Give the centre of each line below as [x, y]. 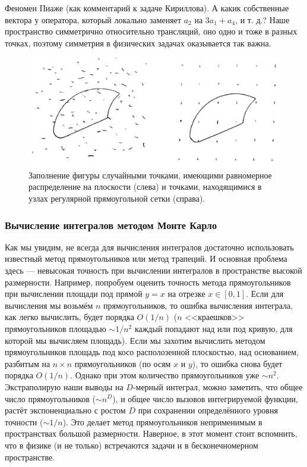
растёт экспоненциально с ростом [65, 410]
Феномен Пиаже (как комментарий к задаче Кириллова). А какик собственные [147, 8]
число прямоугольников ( [50, 398]
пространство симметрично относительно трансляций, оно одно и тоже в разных [151, 31]
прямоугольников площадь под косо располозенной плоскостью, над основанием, [152, 352]
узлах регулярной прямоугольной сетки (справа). [117, 198]
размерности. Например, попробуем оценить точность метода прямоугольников [148, 282]
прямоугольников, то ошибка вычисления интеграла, [198, 305]
